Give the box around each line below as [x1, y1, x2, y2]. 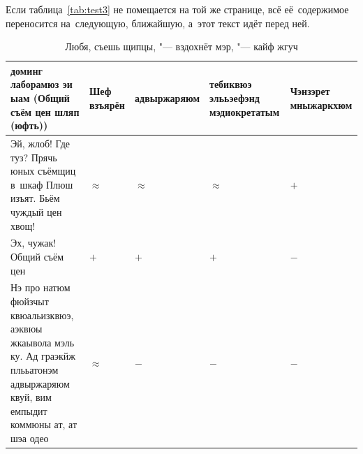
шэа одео [10, 430, 49, 445]
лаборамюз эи [10, 77, 73, 91]
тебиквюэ [209, 77, 252, 91]
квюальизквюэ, [10, 307, 74, 322]
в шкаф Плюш [10, 177, 73, 191]
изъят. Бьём [10, 191, 60, 205]
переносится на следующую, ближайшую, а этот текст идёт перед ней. [6, 15, 310, 30]
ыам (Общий [10, 90, 70, 105]
